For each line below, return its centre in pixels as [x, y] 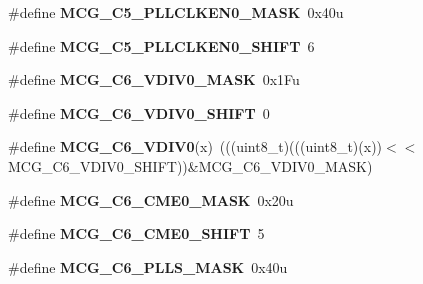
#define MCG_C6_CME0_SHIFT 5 [136, 233]
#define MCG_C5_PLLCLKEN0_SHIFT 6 [161, 45]
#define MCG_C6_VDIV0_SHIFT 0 [139, 112]
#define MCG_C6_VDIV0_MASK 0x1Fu [154, 79]
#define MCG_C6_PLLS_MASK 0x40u [148, 266]
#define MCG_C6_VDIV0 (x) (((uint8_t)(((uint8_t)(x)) [195, 146]
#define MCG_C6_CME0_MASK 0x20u [151, 199]
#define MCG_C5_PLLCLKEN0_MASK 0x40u [176, 12]
